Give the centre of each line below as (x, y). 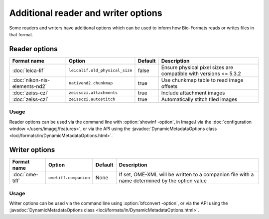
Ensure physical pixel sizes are (197, 67)
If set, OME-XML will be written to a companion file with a (186, 175)
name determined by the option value (163, 181)
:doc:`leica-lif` (29, 71)
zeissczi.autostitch (92, 99)
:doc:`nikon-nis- (31, 80)
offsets (169, 86)
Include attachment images (193, 93)
